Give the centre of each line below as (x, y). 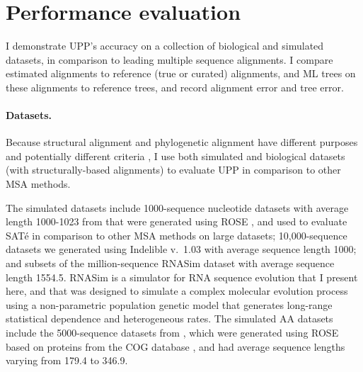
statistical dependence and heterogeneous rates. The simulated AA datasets (169, 319)
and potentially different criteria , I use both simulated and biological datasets (175, 156)
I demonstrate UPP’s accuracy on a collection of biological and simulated (165, 46)
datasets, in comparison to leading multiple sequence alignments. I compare (169, 59)
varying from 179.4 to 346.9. (67, 360)
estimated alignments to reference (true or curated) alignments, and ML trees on (181, 73)
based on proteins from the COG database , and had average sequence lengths (175, 346)
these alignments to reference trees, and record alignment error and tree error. (175, 87)
